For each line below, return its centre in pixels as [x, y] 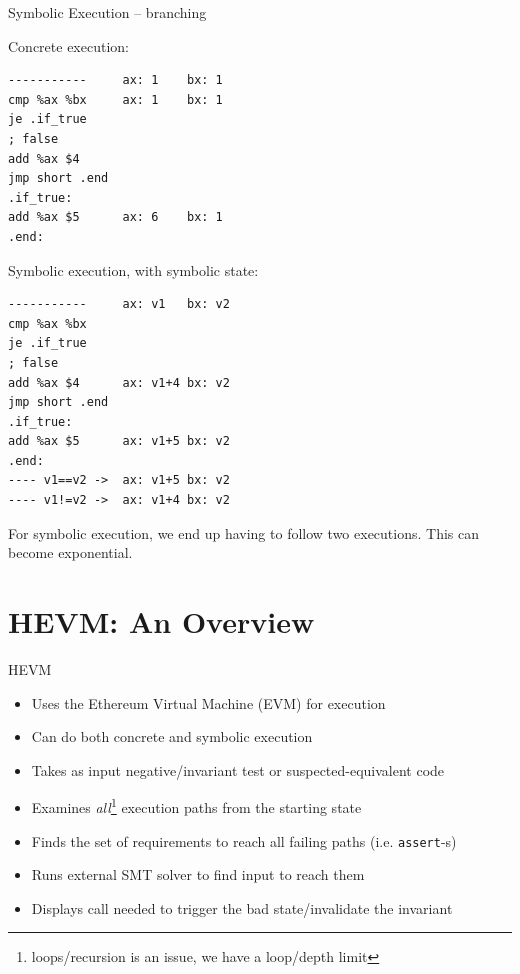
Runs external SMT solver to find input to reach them [198, 874]
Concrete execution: [68, 45]
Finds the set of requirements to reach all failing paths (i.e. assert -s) [244, 840]
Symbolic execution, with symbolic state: [133, 269]
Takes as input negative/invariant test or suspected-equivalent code [238, 769]
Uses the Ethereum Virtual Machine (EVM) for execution [208, 702]
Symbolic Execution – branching [107, 12]
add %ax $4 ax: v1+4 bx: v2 [119, 382]
